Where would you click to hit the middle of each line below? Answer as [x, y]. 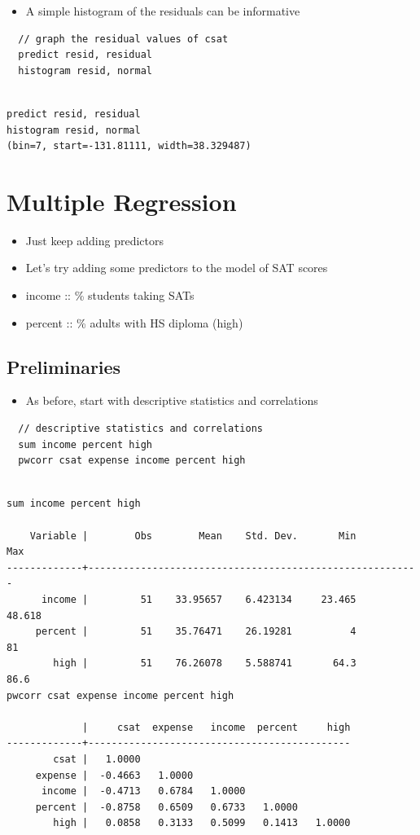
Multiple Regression [122, 201]
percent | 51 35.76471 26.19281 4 [196, 632]
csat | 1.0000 [97, 759]
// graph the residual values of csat [123, 39]
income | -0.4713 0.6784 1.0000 [143, 791]
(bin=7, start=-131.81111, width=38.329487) [129, 146]
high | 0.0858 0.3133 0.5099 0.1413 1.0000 [202, 823]
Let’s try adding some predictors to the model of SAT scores [177, 268]
